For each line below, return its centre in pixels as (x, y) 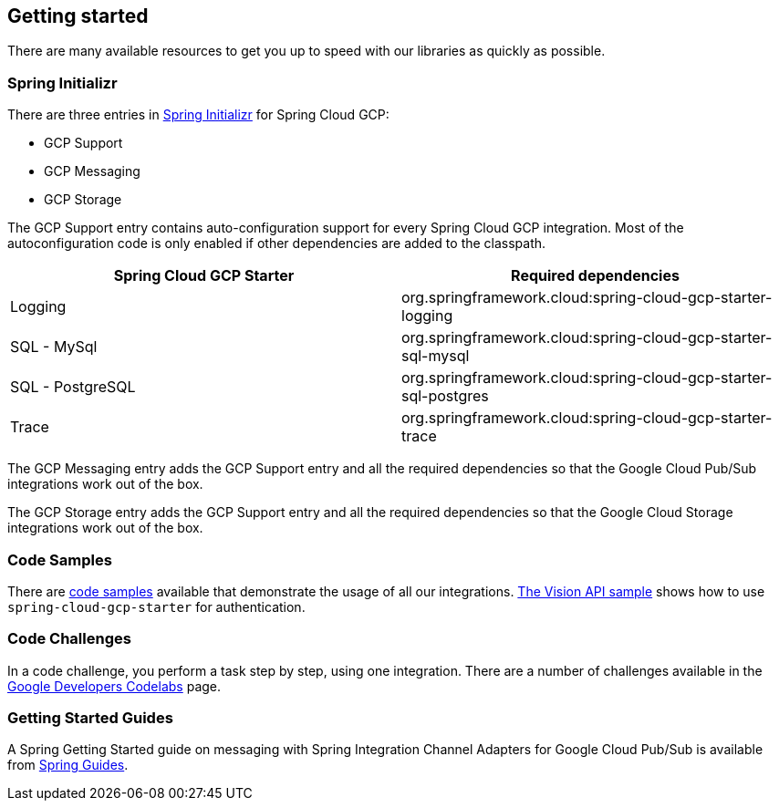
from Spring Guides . (68, 765)
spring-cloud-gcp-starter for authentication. (156, 606)
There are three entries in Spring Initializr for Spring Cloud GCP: (198, 115)
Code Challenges (69, 639)
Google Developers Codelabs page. (114, 686)
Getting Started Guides (90, 718)
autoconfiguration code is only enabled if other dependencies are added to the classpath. (277, 243)
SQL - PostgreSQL (73, 387)
